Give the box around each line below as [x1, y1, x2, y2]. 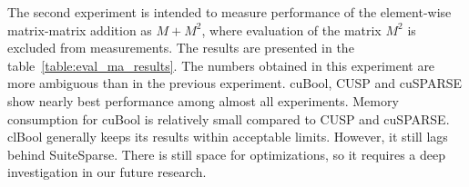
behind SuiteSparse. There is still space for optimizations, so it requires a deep [7, 144, 446, 163]
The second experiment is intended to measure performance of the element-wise [7, 3, 452, 21]
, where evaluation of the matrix [201, 20, 382, 39]
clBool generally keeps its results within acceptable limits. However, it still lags [7, 127, 448, 146]
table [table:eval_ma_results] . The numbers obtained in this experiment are [7, 55, 435, 74]
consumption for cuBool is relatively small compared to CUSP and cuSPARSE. [7, 109, 450, 128]
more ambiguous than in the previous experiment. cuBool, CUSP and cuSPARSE [7, 74, 463, 93]
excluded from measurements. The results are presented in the [7, 38, 354, 57]
